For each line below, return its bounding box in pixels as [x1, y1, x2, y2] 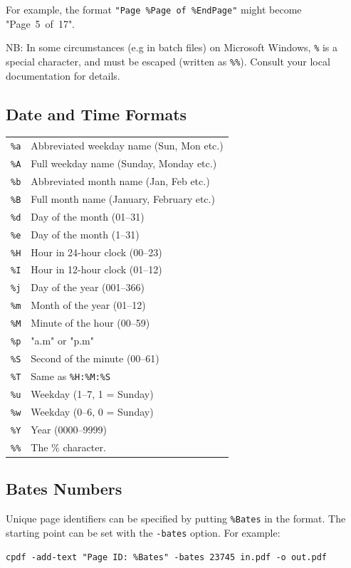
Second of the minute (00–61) [31, 351, 159, 366]
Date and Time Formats [6, 102, 187, 125]
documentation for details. [6, 68, 120, 83]
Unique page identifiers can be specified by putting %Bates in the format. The [6, 510, 346, 525]
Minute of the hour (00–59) [31, 315, 150, 330]
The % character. [31, 439, 106, 454]
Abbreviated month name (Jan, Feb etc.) [31, 173, 210, 188]
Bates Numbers [6, 478, 122, 500]
